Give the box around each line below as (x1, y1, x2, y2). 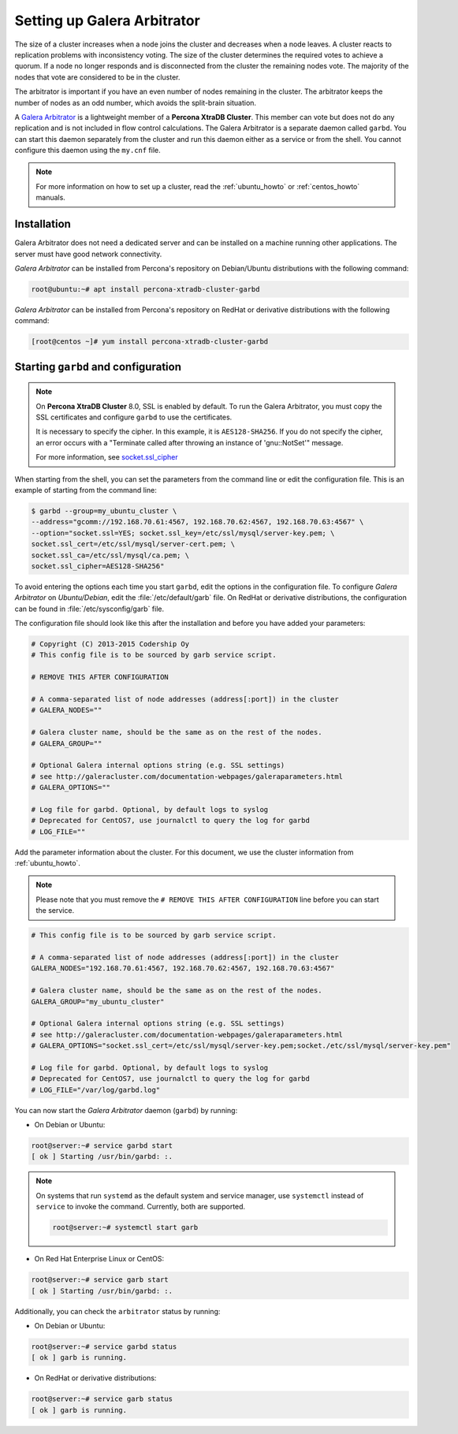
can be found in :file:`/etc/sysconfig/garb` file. (14, 604, 165, 613)
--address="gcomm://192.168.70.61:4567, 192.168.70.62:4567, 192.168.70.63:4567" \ (31, 517, 364, 527)
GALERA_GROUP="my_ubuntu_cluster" (31, 997, 165, 1006)
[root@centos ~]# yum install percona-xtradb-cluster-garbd (31, 337, 269, 346)
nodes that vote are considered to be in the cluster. (14, 72, 181, 82)
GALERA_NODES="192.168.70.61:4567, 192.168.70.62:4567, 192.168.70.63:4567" (31, 964, 335, 973)
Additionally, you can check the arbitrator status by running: (14, 1306, 221, 1316)
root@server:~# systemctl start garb (52, 1223, 199, 1232)
